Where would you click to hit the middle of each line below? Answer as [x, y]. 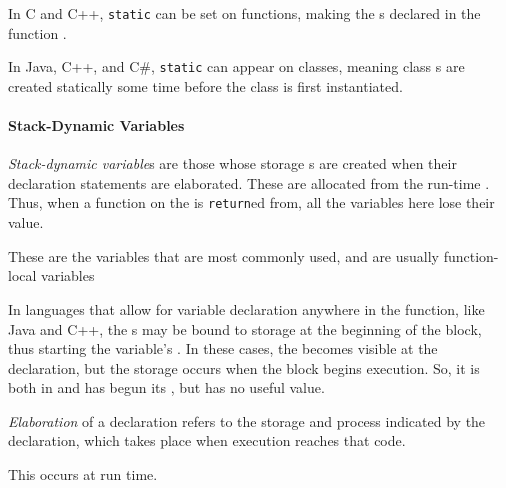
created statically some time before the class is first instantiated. [205, 85]
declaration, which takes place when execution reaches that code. [207, 440]
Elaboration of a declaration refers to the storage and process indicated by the [247, 420]
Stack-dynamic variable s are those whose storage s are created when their [232, 163]
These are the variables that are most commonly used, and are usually [224, 255]
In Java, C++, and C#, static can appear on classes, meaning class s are [236, 66]
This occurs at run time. [83, 474]
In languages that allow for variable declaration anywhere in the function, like [246, 308]
